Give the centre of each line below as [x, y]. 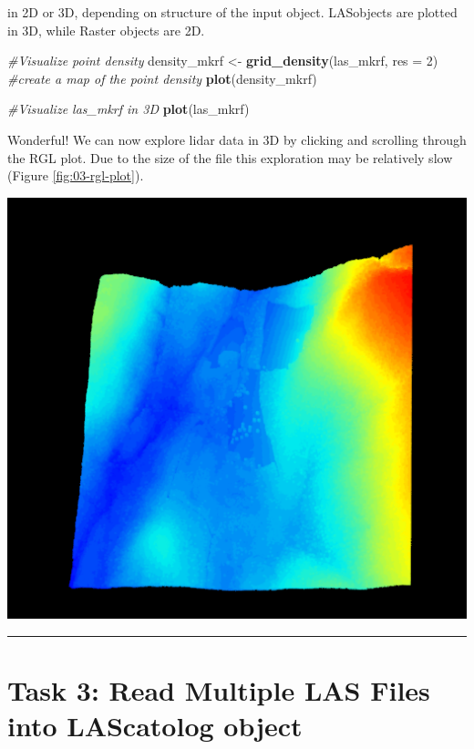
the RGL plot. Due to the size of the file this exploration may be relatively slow [230, 157]
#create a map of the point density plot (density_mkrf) [162, 78]
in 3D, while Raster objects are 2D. [106, 30]
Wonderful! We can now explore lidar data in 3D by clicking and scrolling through [237, 139]
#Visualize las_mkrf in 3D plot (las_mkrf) [129, 109]
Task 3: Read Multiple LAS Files [219, 690]
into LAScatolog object [155, 726]
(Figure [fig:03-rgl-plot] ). [76, 175]
